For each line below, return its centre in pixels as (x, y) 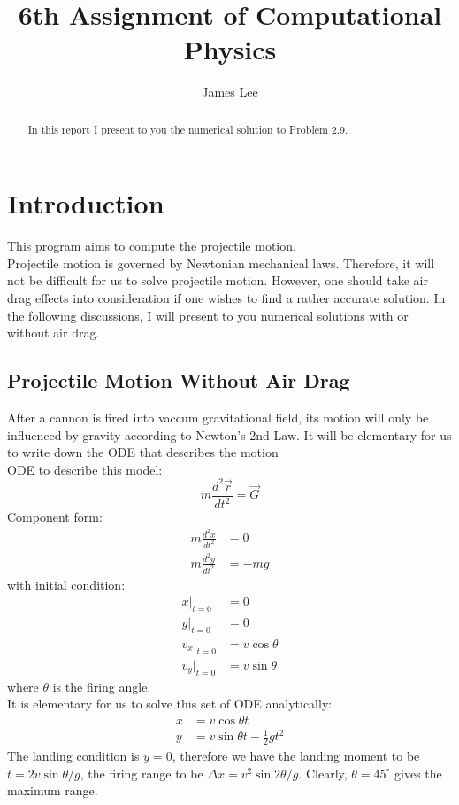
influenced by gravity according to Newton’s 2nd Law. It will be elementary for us (229, 434)
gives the (418, 773)
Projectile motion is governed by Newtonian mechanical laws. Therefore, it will (221, 263)
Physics (230, 49)
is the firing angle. (102, 686)
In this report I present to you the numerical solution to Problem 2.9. (188, 129)
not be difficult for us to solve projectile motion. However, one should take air (218, 280)
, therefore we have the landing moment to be (296, 756)
